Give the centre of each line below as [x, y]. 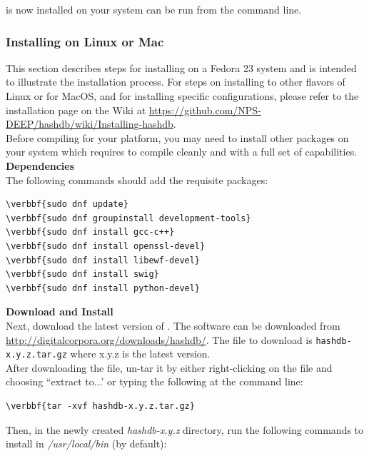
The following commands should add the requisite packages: [137, 179]
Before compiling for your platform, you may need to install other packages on [177, 137]
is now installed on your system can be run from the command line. [154, 9]
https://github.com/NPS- [205, 110]
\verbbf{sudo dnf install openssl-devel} [106, 246]
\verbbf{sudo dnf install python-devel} [103, 288]
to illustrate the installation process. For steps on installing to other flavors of [176, 82]
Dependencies [40, 165]
